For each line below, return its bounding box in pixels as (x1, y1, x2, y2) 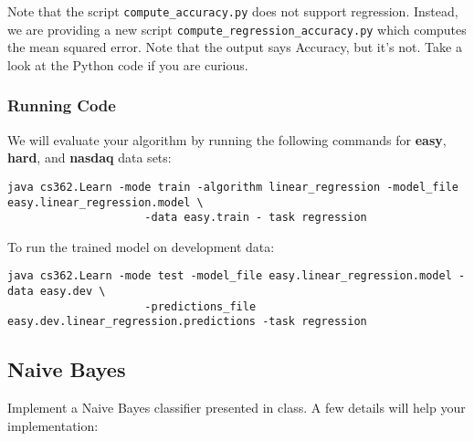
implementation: (7, 415, 99, 435)
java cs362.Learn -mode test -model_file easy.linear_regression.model (7, 269, 452, 283)
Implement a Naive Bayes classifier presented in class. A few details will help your (7, 398, 466, 417)
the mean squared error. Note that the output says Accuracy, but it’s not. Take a (7, 37, 462, 57)
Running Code (7, 94, 116, 117)
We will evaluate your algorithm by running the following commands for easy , (7, 130, 447, 149)
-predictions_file (144, 299, 257, 313)
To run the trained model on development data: (7, 236, 275, 256)
